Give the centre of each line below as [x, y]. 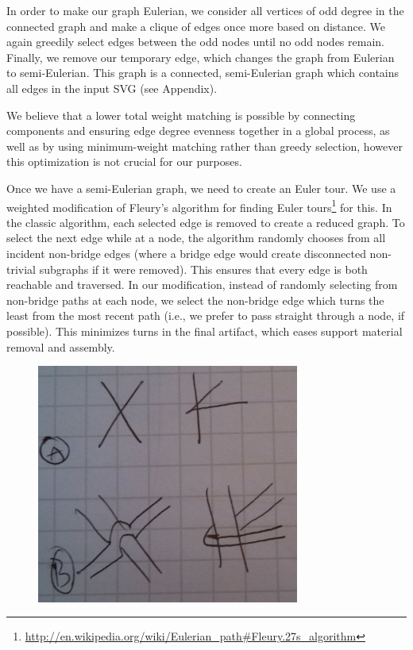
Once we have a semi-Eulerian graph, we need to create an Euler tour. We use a [201, 188]
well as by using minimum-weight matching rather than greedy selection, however [205, 146]
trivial [21, 269]
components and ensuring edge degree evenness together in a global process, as [198, 131]
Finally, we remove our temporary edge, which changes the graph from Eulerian [201, 57]
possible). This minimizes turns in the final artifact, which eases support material [205, 331]
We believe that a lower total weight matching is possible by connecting [181, 115]
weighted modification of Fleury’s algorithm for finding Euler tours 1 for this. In [199, 206]
